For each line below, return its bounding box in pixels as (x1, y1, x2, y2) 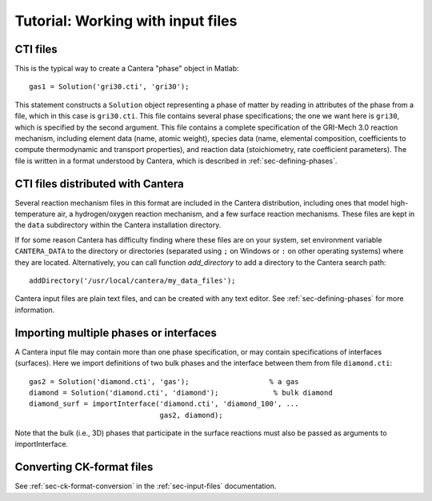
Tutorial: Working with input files (14, 12, 238, 30)
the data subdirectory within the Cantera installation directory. (14, 220, 222, 230)
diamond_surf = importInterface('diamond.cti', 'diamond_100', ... (29, 399, 299, 408)
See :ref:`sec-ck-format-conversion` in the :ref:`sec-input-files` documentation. (14, 481, 277, 491)
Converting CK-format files (14, 460, 154, 474)
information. (14, 305, 55, 315)
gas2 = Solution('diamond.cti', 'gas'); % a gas (29, 377, 299, 386)
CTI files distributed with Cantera (14, 177, 184, 190)
